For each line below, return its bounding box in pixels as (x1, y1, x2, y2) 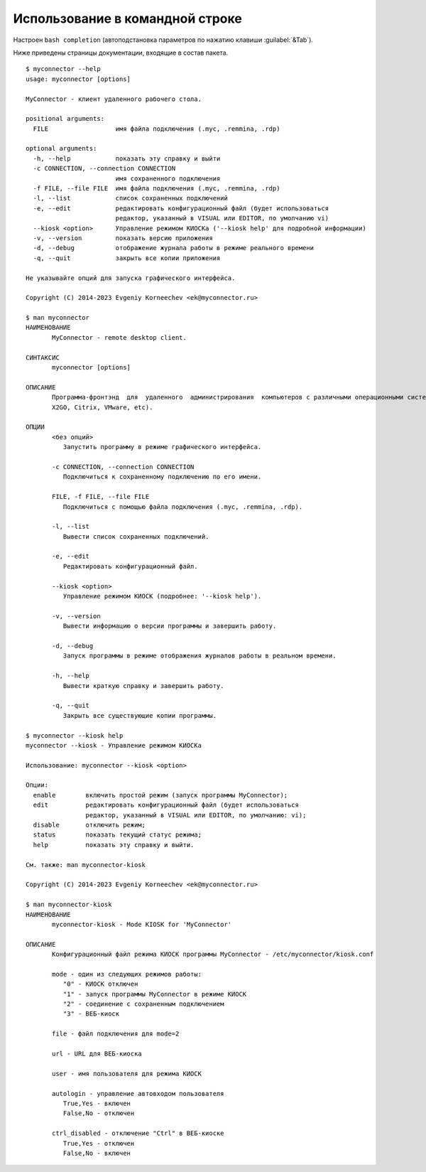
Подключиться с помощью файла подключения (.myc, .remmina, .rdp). (62, 502, 303, 511)
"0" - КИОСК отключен (62, 980, 138, 988)
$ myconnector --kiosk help (26, 731, 124, 739)
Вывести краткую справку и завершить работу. (62, 682, 224, 689)
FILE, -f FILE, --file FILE (52, 493, 150, 501)
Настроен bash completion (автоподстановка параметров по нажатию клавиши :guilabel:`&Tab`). (13, 36, 314, 44)
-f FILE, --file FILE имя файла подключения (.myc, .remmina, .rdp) (33, 185, 280, 193)
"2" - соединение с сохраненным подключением (62, 1000, 224, 1009)
